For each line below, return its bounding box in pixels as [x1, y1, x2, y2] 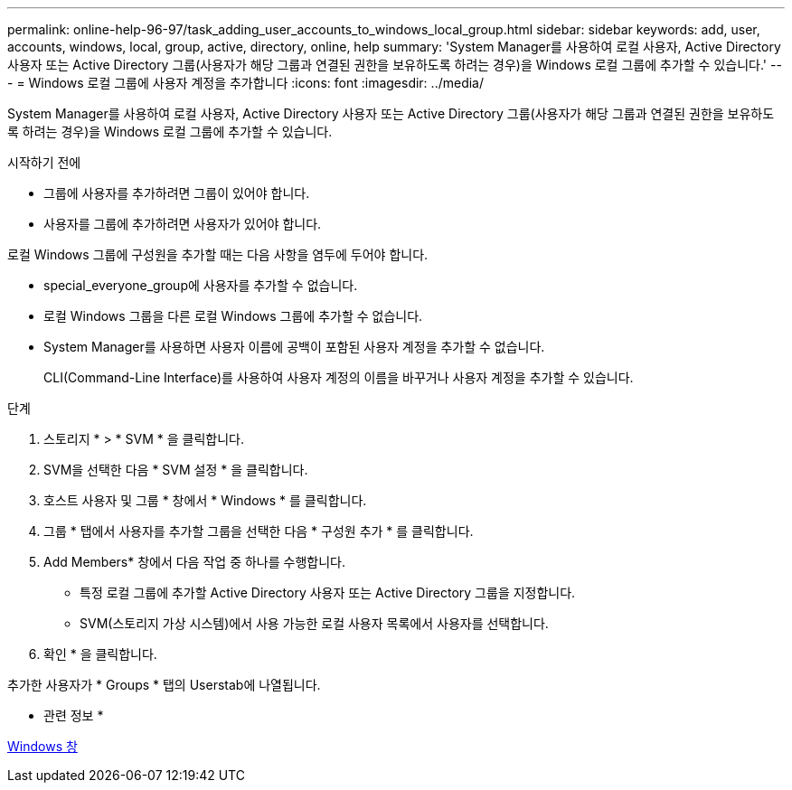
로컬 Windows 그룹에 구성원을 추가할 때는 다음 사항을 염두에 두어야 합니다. [7, 247, 429, 262]
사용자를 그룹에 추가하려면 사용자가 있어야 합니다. [43, 216, 322, 231]
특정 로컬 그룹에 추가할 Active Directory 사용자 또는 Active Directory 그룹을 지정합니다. [80, 585, 576, 600]
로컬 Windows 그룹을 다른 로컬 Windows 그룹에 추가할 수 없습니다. [43, 308, 423, 324]
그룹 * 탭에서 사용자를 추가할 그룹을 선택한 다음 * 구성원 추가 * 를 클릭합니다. [43, 523, 474, 539]
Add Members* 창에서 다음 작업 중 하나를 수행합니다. [43, 554, 345, 569]
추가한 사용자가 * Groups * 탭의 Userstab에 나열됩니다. [7, 677, 321, 692]
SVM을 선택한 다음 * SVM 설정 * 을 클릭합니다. [43, 462, 308, 477]
